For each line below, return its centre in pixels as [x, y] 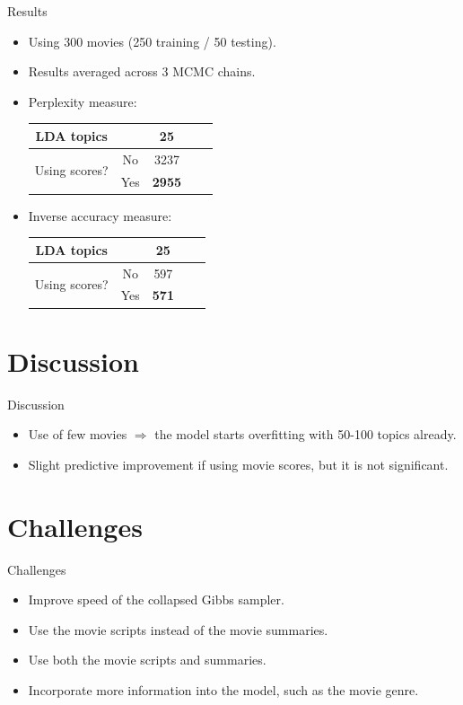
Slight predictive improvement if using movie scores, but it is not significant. [238, 464]
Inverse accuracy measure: [100, 215]
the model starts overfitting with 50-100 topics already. [306, 434]
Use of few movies [78, 434]
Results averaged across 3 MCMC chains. [142, 71]
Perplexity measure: [83, 101]
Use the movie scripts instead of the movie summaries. [178, 629]
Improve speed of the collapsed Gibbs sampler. [156, 599]
